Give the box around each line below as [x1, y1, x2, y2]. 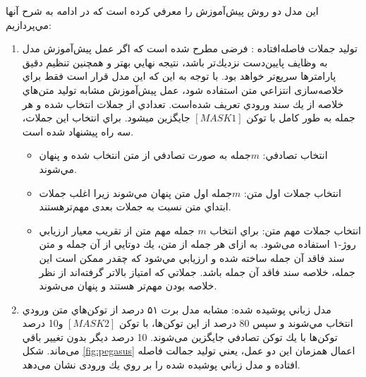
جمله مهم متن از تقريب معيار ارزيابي [39, 222, 195, 237]
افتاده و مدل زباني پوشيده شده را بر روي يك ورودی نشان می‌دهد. [22, 357, 300, 372]
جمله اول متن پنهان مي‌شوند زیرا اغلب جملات [39, 185, 232, 200]
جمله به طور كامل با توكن [246, 110, 355, 125]
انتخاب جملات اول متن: [243, 185, 341, 200]
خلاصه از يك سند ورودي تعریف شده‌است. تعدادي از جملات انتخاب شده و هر [22, 96, 344, 111]
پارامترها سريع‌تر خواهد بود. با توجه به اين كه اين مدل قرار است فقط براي [22, 68, 336, 83]
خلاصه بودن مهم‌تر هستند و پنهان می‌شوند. [39, 278, 217, 293]
